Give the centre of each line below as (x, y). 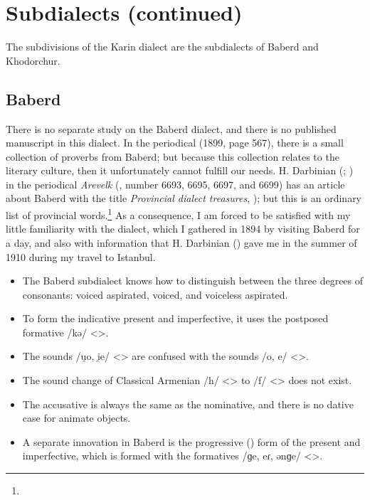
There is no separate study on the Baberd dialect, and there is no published (171, 128)
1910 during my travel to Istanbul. (81, 256)
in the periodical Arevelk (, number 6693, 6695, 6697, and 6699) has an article (175, 184)
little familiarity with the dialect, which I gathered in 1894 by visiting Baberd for (183, 229)
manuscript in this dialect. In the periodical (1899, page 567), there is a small (175, 143)
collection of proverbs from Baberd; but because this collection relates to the (173, 156)
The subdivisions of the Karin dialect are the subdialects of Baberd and (162, 47)
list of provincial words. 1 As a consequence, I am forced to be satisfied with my (178, 214)
